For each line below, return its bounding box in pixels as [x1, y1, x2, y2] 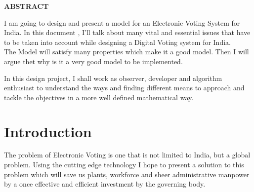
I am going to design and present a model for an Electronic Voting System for [4, 17, 240, 28]
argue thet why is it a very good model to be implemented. [4, 56, 183, 66]
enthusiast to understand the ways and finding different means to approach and [4, 82, 245, 93]
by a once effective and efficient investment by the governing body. [4, 179, 206, 189]
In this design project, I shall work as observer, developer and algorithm [4, 73, 222, 83]
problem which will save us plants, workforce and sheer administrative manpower [4, 169, 250, 179]
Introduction [4, 121, 92, 141]
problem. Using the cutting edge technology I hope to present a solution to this [4, 159, 244, 170]
